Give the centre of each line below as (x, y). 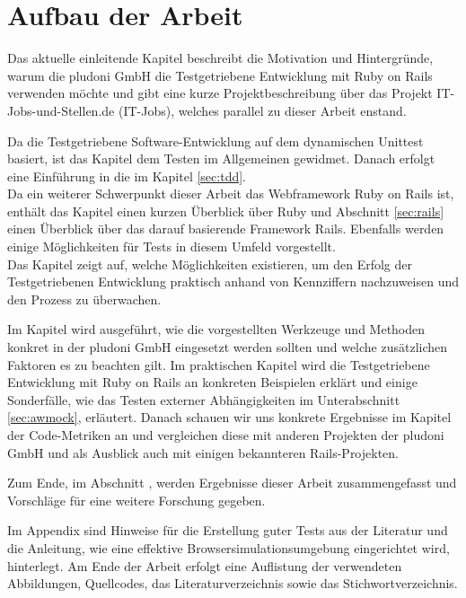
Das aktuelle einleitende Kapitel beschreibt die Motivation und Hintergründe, (220, 58)
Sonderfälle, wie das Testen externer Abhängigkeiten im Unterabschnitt (204, 399)
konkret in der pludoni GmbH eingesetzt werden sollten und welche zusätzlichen (228, 347)
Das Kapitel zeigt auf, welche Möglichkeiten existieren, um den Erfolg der (210, 264)
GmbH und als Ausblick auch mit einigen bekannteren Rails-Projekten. (203, 452)
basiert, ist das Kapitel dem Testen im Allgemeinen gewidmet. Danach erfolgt (221, 158)
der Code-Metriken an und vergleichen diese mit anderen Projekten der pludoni (226, 435)
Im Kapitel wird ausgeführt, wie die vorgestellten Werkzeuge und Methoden (216, 329)
